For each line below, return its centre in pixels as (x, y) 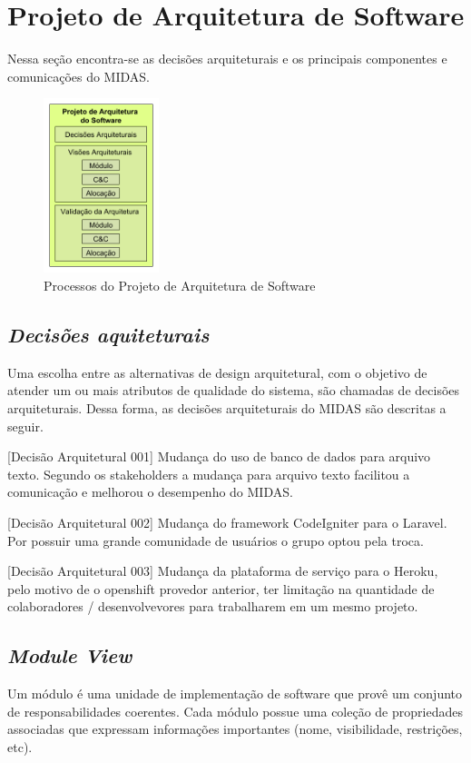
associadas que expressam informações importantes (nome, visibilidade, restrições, (235, 729)
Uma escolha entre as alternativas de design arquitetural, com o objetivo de (217, 372)
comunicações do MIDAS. (78, 76)
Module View (70, 655)
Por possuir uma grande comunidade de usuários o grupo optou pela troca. (216, 540)
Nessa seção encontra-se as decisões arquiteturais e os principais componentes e (227, 59)
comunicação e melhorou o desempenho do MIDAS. (150, 492)
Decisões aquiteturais (108, 334)
